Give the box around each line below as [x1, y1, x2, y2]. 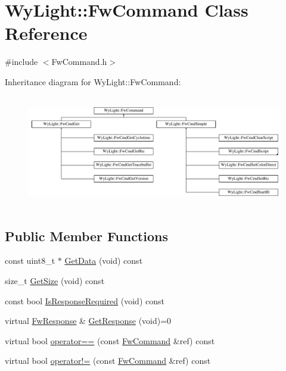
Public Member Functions [5, 226, 168, 245]
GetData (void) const [64, 254, 143, 267]
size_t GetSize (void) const [5, 275, 105, 287]
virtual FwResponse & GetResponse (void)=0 [5, 314, 172, 327]
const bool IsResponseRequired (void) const [5, 294, 164, 307]
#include [5, 55, 38, 68]
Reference [5, 21, 88, 45]
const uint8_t [5, 254, 55, 267]
